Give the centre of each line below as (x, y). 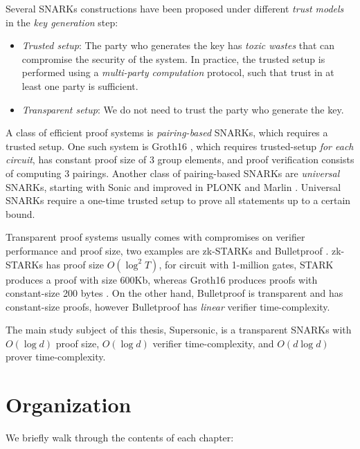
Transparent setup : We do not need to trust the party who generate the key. (183, 109)
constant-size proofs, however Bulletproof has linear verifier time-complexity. (168, 306)
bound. (20, 213)
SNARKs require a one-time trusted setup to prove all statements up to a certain (178, 200)
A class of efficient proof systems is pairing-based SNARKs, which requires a (167, 132)
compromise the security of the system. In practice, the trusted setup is (173, 58)
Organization (69, 404)
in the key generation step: (62, 22)
